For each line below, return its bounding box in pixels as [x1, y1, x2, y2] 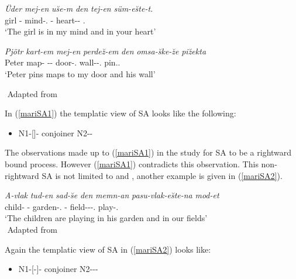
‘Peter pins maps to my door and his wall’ [5, 67, 156, 80]
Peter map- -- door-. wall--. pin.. [5, 56, 121, 68]
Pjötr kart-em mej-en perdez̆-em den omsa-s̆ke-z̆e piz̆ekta [5, 44, 206, 57]
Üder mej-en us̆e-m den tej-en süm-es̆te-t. [5, 2, 153, 14]
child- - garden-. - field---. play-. [5, 200, 119, 212]
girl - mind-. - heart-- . [5, 13, 85, 26]
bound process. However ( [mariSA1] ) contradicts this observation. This [5, 157, 259, 170]
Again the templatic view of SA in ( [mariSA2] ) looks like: [5, 243, 211, 255]
